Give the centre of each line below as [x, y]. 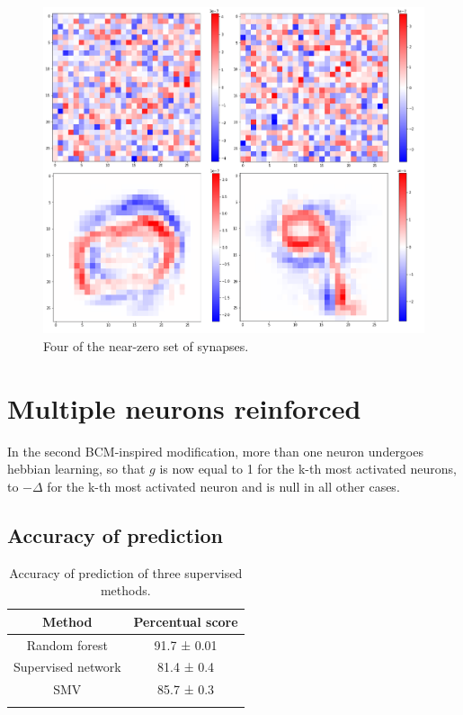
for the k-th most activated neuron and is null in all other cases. [223, 486]
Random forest [67, 644]
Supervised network [67, 667]
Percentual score [186, 621]
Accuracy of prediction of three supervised [126, 572]
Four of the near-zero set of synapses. [146, 345]
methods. [125, 590]
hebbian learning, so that [76, 469]
